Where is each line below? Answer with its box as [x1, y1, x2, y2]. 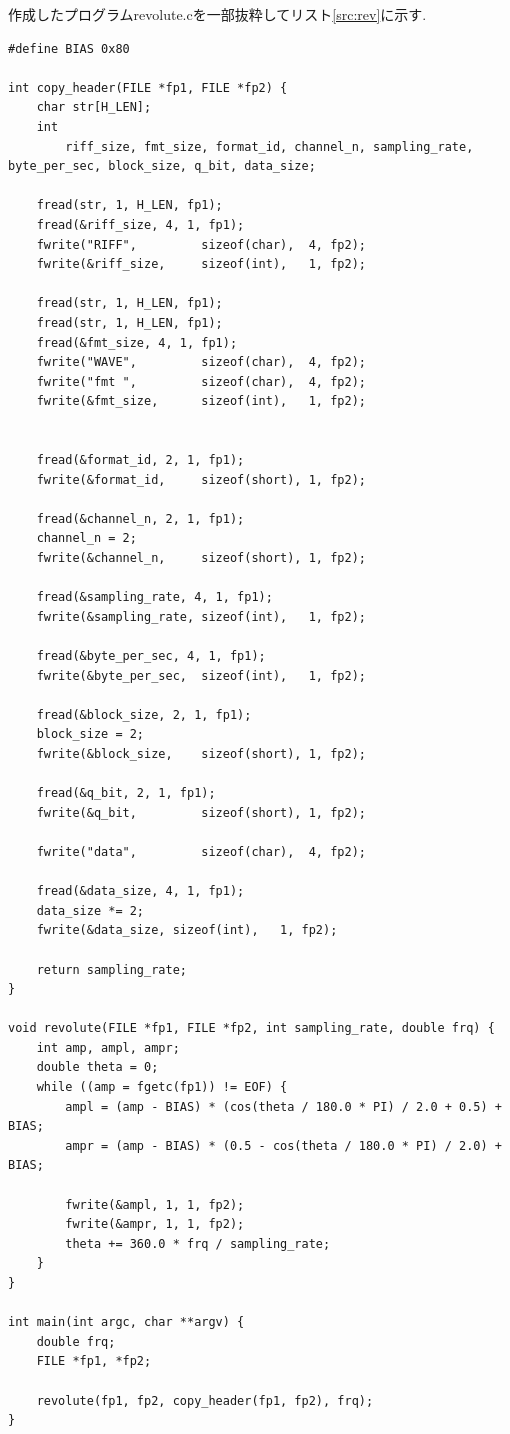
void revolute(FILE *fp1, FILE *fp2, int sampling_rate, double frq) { [8, 1021, 495, 1036]
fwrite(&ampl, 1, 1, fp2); [65, 1197, 245, 1212]
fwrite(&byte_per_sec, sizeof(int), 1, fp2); [36, 668, 366, 683]
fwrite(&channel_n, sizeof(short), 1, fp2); [36, 551, 366, 566]
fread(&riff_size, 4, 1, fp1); [36, 217, 245, 232]
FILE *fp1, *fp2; [36, 1354, 152, 1369]
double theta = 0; [36, 1060, 159, 1075]
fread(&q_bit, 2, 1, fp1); [36, 786, 216, 801]
